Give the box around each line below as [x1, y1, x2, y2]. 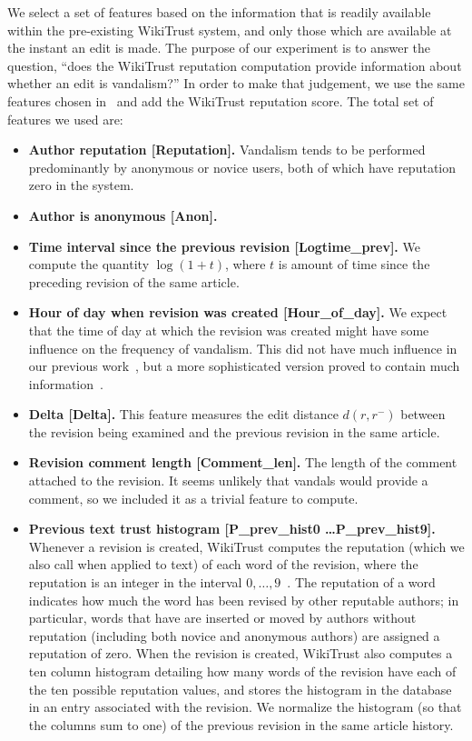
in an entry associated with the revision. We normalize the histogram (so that [28, 697, 462, 716]
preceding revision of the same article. [28, 272, 240, 291]
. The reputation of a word [287, 573, 436, 592]
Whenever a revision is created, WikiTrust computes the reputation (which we [28, 536, 465, 556]
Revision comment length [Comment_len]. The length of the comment [28, 453, 457, 472]
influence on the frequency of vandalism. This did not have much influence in [28, 338, 457, 357]
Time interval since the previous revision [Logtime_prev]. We [28, 236, 420, 255]
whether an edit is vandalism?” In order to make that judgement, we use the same [7, 74, 465, 93]
